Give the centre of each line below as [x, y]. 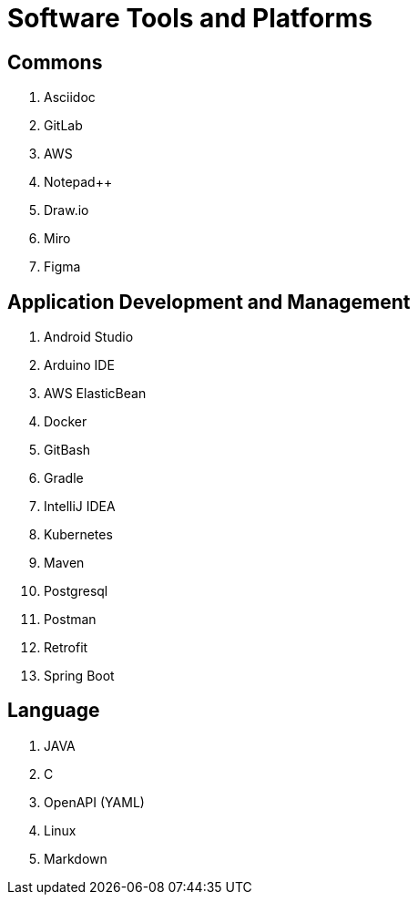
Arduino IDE [79, 365]
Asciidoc [70, 97]
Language [54, 711]
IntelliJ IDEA [80, 507]
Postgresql [76, 591]
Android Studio [89, 337]
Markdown [76, 858]
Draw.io [66, 210]
